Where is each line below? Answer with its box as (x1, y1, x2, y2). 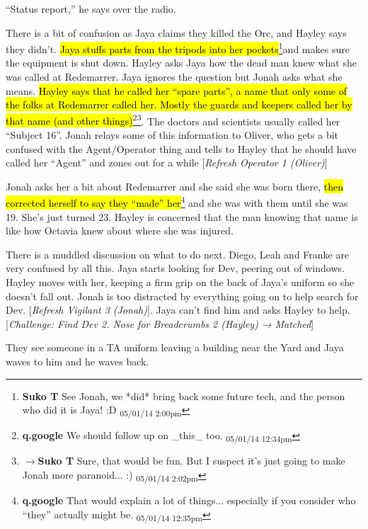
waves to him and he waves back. (6, 354, 149, 369)
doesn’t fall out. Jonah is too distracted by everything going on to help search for (6, 288, 359, 303)
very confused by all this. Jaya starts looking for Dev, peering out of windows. (6, 261, 345, 275)
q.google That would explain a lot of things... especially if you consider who (22, 493, 356, 508)
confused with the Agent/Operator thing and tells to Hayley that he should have (6, 141, 357, 156)
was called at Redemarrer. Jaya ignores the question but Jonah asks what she (6, 69, 343, 84)
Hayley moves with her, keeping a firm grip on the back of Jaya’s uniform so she (6, 275, 355, 290)
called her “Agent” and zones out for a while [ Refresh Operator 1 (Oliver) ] (6, 155, 328, 170)
